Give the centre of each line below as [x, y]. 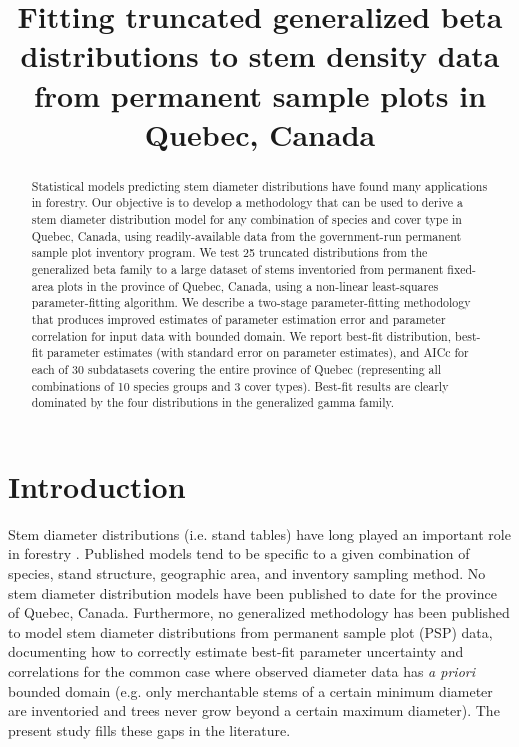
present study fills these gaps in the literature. [149, 729]
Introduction [97, 485]
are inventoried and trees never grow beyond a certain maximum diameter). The [254, 710]
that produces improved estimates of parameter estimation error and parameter [238, 318]
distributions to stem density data [260, 55]
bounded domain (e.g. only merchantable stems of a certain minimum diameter [250, 690]
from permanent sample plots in [260, 94]
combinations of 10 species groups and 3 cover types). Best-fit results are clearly [240, 385]
